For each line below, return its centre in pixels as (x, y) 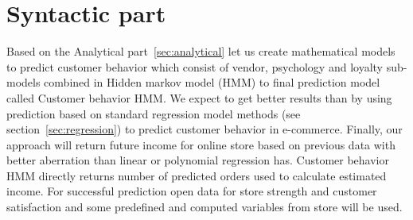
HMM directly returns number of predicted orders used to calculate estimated (197, 175)
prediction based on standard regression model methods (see (154, 113)
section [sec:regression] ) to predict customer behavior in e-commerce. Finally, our (205, 129)
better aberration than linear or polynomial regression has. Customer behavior (198, 160)
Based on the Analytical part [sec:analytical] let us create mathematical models (201, 51)
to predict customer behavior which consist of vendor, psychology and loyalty (195, 66)
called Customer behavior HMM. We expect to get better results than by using (199, 97)
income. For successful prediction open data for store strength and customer (192, 191)
